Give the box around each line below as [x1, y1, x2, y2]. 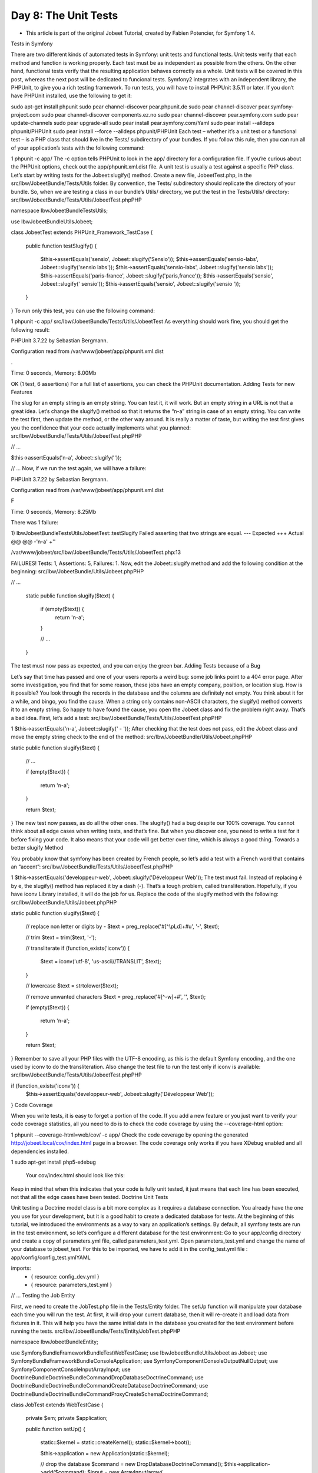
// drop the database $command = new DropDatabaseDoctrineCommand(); [40, 1461, 223, 1468]
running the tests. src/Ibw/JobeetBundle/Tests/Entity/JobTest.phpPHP [11, 1327, 181, 1335]
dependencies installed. [11, 1148, 69, 1155]
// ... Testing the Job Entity [11, 1292, 75, 1299]
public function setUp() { [25, 1425, 85, 1432]
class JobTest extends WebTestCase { [11, 1401, 104, 1408]
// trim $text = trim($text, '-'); [25, 934, 97, 941]
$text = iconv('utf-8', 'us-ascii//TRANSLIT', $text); [40, 958, 161, 965]
